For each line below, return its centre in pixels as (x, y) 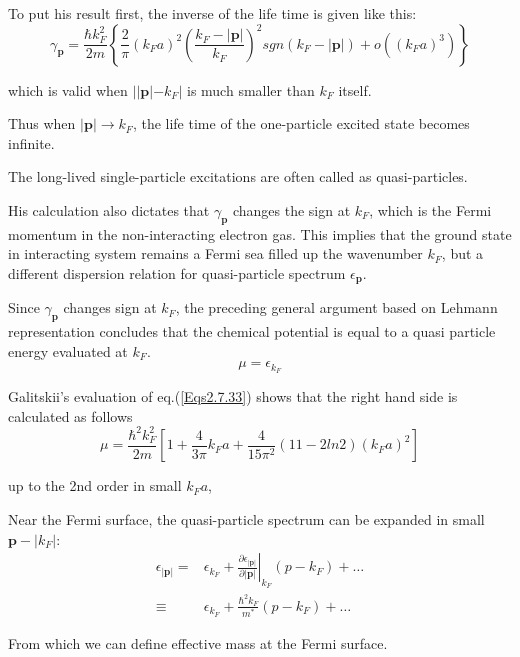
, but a (462, 253)
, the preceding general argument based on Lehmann (336, 307)
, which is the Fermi (430, 209)
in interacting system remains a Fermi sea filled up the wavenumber (215, 253)
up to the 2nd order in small (95, 485)
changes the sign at (291, 209)
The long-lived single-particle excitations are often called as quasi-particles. (238, 176)
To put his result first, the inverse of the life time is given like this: (212, 13)
